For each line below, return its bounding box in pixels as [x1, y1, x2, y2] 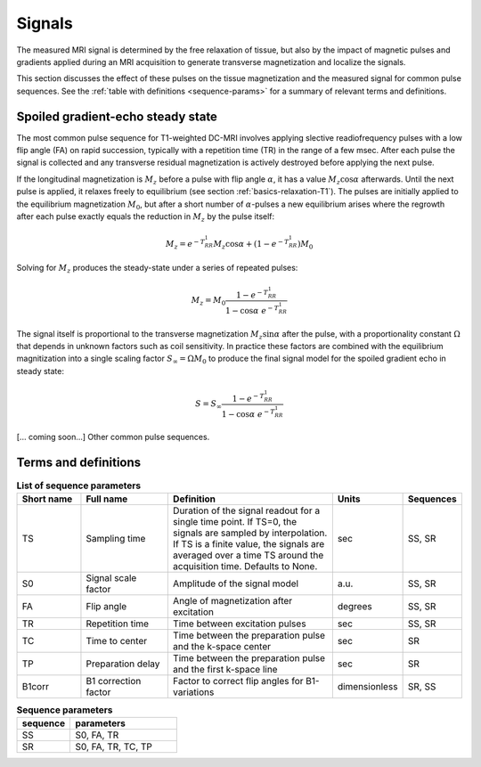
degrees [337, 600, 373, 612]
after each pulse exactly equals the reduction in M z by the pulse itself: [16, 210, 275, 224]
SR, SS [407, 680, 436, 692]
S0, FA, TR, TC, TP [75, 740, 153, 753]
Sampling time [86, 532, 146, 544]
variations [172, 686, 215, 698]
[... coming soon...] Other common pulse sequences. [16, 432, 210, 443]
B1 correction [86, 674, 142, 687]
